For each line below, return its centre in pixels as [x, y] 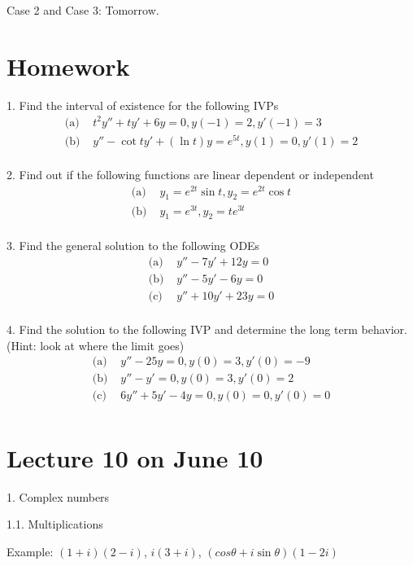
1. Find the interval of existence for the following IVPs [143, 105]
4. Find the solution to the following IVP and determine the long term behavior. [207, 329]
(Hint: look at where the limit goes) [96, 345]
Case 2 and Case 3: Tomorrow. [83, 10]
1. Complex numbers [58, 496]
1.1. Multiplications [55, 524]
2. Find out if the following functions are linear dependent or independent [190, 174]
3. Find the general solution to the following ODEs [133, 246]
